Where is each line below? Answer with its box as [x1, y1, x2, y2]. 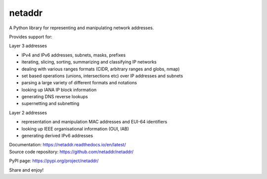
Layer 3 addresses [9, 43, 47, 49]
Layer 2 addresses [9, 110, 47, 116]
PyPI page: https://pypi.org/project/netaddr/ [9, 158, 99, 164]
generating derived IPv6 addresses [21, 133, 93, 139]
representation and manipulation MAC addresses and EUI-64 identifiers [21, 119, 168, 125]
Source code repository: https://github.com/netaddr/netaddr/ [9, 149, 133, 155]
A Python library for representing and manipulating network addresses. [9, 25, 154, 31]
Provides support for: [9, 34, 53, 40]
